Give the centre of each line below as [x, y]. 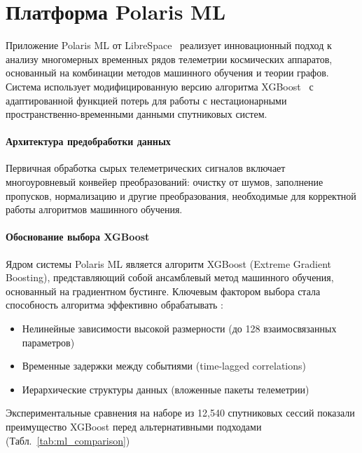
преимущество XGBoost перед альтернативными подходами [134, 426]
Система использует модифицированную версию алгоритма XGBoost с [160, 86]
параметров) [48, 342]
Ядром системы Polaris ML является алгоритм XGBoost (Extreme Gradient [168, 263]
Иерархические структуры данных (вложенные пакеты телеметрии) [166, 389]
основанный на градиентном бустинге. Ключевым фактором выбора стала [163, 291]
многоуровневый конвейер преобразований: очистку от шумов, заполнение [165, 182]
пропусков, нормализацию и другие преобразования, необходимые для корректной [181, 195]
